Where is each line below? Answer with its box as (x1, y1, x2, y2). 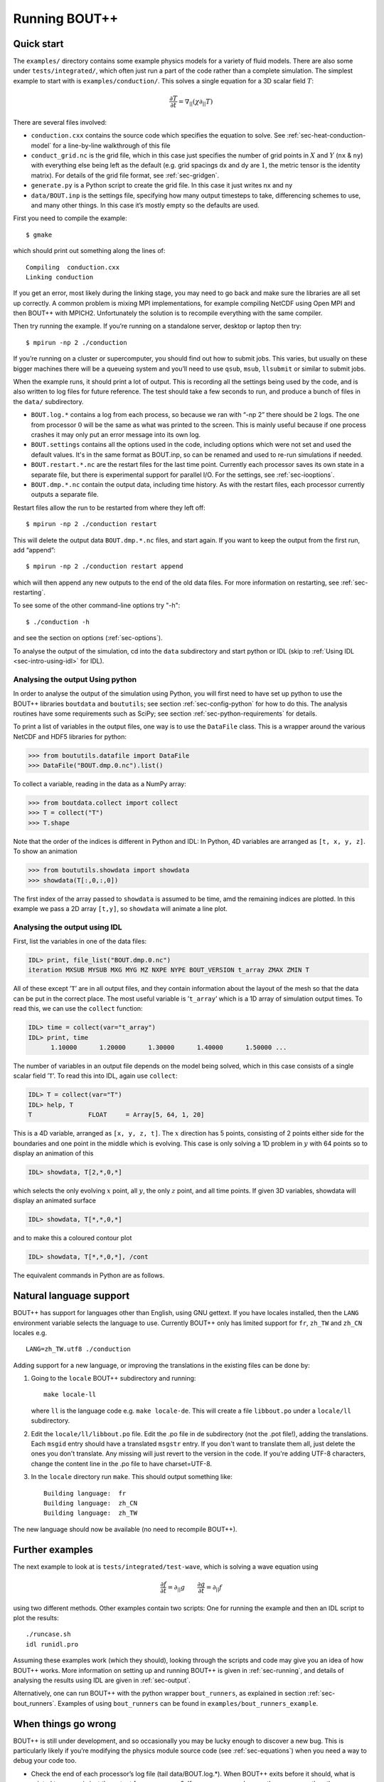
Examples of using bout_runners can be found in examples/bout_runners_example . (58, 1699, 319, 1707)
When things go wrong (13, 1718, 117, 1730)
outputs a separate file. (31, 490, 99, 499)
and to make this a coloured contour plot (13, 1234, 132, 1242)
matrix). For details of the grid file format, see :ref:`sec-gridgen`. (31, 171, 220, 180)
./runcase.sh (26, 1630, 71, 1639)
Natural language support (13, 1290, 130, 1302)
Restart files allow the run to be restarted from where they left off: (13, 503, 206, 512)
